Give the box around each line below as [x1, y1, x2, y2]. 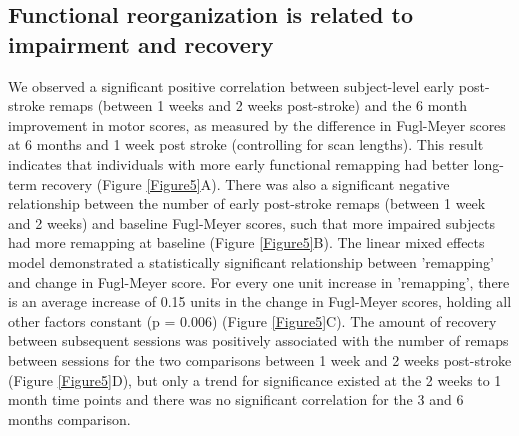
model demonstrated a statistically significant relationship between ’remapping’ [8, 251, 494, 272]
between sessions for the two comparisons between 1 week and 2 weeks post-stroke [8, 349, 512, 370]
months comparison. [8, 408, 131, 429]
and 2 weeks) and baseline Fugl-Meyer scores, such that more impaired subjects [8, 212, 495, 233]
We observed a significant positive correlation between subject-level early [8, 75, 455, 96]
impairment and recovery [8, 28, 274, 59]
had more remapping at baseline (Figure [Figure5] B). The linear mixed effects [8, 232, 485, 253]
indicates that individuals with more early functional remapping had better [8, 153, 469, 174]
